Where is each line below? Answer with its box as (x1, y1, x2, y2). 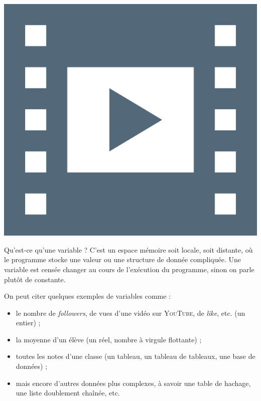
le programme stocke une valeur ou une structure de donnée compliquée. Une (4, 254, 241, 265)
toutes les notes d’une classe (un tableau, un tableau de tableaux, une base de (16, 351, 255, 361)
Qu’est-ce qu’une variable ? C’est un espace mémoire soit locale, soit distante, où (4, 244, 253, 255)
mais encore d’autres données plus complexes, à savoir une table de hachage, (16, 377, 251, 388)
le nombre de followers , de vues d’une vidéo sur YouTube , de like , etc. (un (16, 307, 245, 318)
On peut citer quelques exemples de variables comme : (4, 291, 171, 301)
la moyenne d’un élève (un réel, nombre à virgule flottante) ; (16, 334, 202, 344)
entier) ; (16, 317, 41, 328)
